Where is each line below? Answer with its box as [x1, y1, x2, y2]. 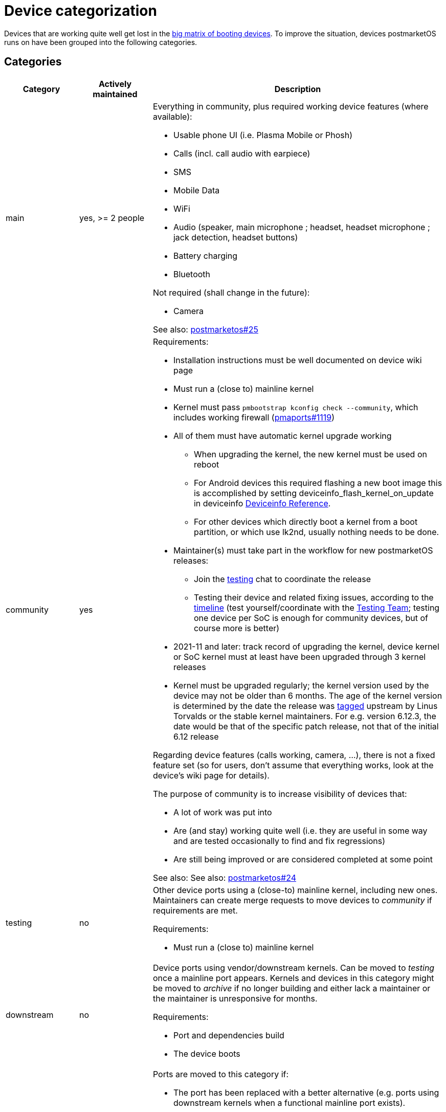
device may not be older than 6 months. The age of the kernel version [173, 690, 442, 701]
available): [152, 111, 192, 122]
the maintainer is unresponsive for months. [152, 993, 318, 1004]
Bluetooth [173, 269, 211, 279]
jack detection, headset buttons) [173, 232, 298, 242]
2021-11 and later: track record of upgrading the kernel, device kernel [173, 641, 439, 652]
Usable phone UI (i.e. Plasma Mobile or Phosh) [173, 129, 352, 140]
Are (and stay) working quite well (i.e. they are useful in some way [173, 825, 428, 836]
